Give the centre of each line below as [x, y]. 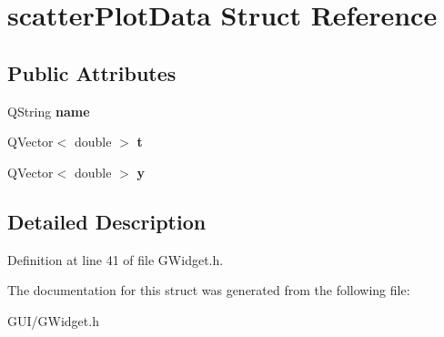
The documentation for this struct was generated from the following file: [209, 290]
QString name [49, 111]
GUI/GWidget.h [53, 320]
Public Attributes [92, 72]
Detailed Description [107, 221]
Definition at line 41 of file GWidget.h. [116, 259]
